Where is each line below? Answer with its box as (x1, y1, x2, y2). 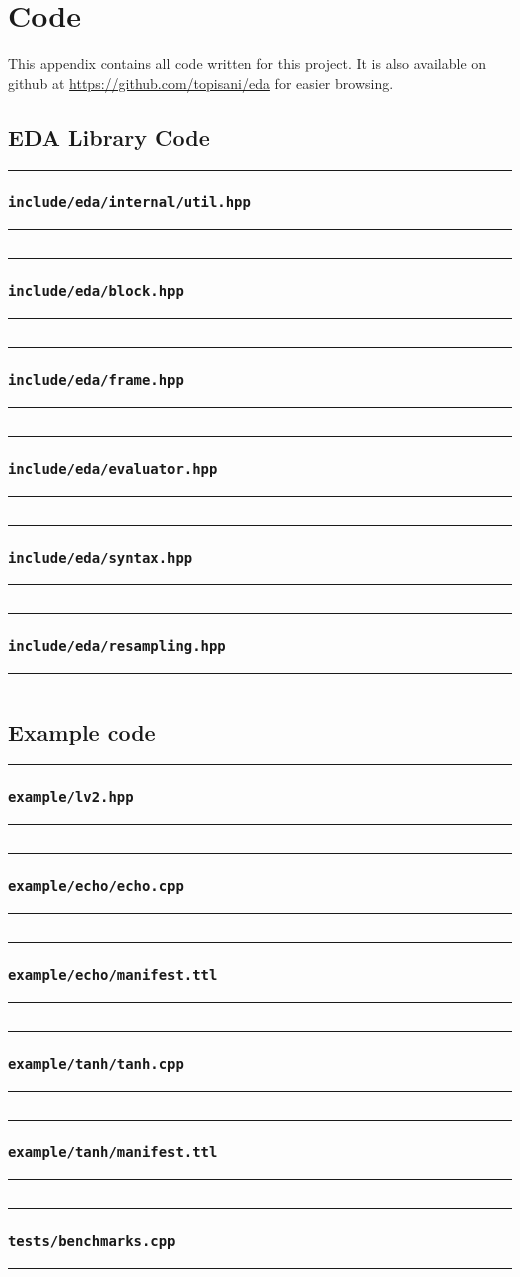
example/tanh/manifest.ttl (8, 1144, 218, 1161)
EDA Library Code (8, 121, 210, 152)
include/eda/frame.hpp (8, 372, 184, 388)
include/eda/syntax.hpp (8, 549, 193, 566)
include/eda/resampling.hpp (8, 638, 226, 655)
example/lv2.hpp (8, 789, 134, 806)
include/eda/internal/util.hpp (8, 194, 251, 211)
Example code (8, 716, 156, 747)
